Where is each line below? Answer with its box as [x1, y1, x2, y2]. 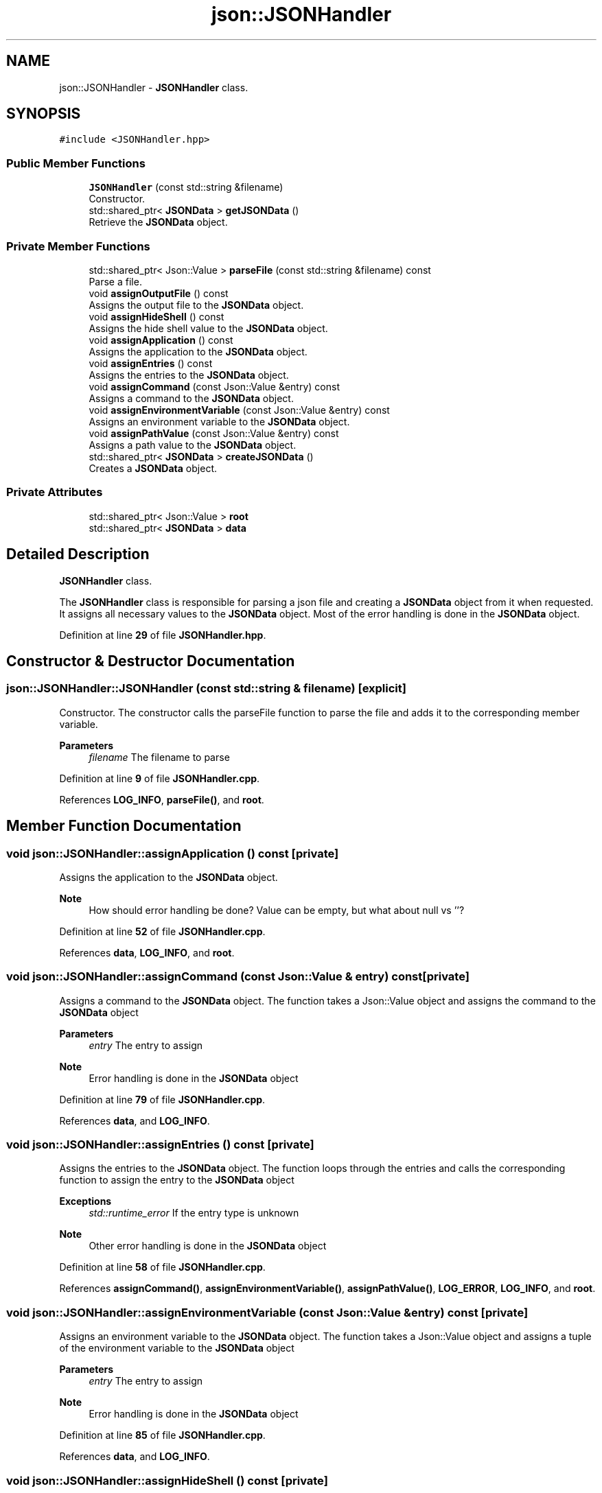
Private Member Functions [6, 239, 150, 253]
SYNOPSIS [6, 105, 81, 123]
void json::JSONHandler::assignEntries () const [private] [6, 1138, 314, 1152]
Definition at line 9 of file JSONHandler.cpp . [59, 772, 260, 784]
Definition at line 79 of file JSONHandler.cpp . [59, 1093, 266, 1105]
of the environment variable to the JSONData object [59, 1342, 294, 1354]
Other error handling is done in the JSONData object [89, 1240, 327, 1252]
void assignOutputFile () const [89, 287, 229, 299]
